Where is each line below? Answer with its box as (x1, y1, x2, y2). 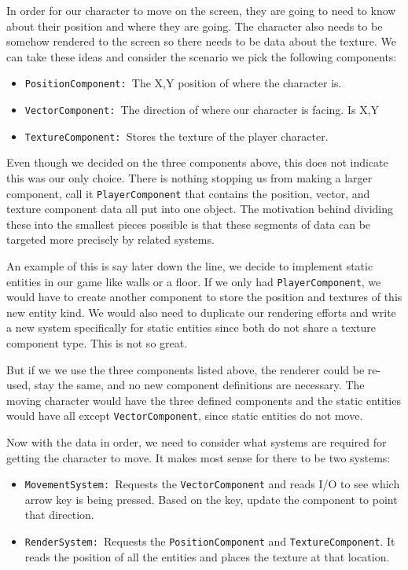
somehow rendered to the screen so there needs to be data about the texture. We (6, 33, 396, 50)
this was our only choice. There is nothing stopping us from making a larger (6, 169, 373, 186)
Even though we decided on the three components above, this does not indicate (6, 154, 388, 171)
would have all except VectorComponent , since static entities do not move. (6, 407, 363, 424)
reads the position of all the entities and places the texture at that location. (24, 548, 390, 564)
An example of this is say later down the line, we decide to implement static (6, 257, 373, 274)
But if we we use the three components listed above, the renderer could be (6, 361, 365, 377)
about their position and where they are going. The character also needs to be (6, 17, 383, 34)
